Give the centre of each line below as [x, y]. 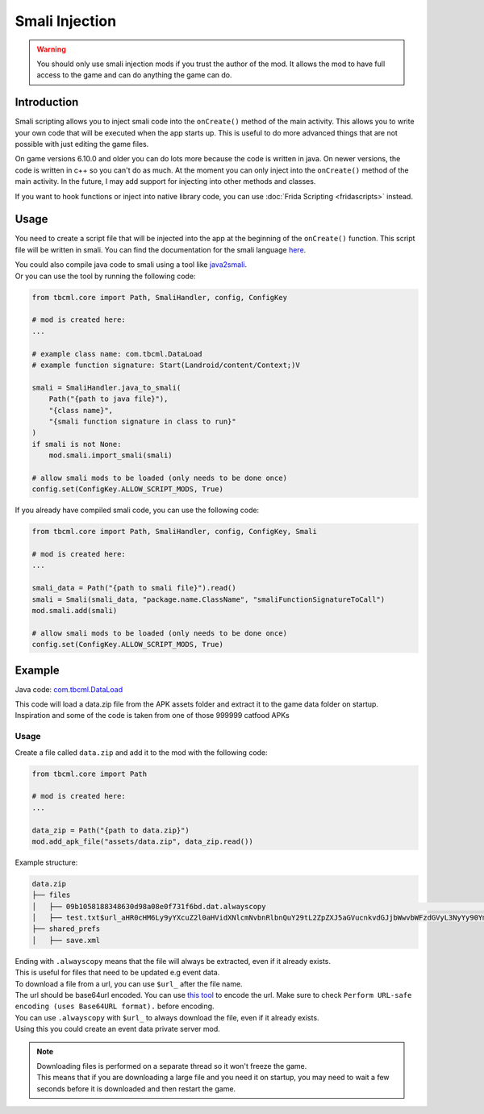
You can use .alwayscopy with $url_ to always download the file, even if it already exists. [167, 1017]
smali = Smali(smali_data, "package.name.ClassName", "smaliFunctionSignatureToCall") [209, 599]
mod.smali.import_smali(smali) [111, 455]
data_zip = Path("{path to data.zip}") [111, 830]
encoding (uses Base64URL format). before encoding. [115, 1006]
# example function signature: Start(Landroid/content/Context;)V [166, 365]
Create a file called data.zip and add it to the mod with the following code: [141, 752]
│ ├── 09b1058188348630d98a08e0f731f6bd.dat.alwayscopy [149, 906]
